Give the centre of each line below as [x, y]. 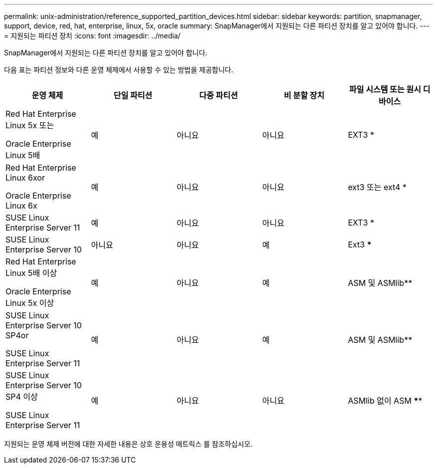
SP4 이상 [22, 397]
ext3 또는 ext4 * [377, 187]
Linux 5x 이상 [30, 303]
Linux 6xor [25, 178]
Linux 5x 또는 [30, 125]
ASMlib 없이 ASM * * [385, 401]
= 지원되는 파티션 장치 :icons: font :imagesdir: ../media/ [92, 36]
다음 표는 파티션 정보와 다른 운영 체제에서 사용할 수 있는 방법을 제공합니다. [119, 70]
